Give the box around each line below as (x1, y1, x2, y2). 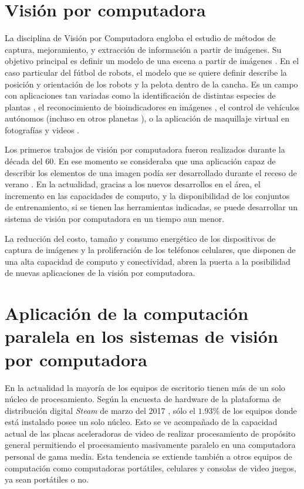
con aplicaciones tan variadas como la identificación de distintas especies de (5, 89, 276, 102)
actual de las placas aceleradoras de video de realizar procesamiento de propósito (5, 427, 296, 439)
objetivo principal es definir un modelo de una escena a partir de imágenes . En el (5, 55, 299, 67)
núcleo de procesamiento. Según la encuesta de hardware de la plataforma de (5, 393, 281, 405)
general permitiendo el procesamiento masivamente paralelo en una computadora (5, 439, 296, 451)
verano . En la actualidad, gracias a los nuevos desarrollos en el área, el (5, 178, 261, 190)
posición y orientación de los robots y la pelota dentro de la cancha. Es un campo (5, 77, 298, 90)
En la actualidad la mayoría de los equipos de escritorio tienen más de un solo (5, 381, 285, 393)
